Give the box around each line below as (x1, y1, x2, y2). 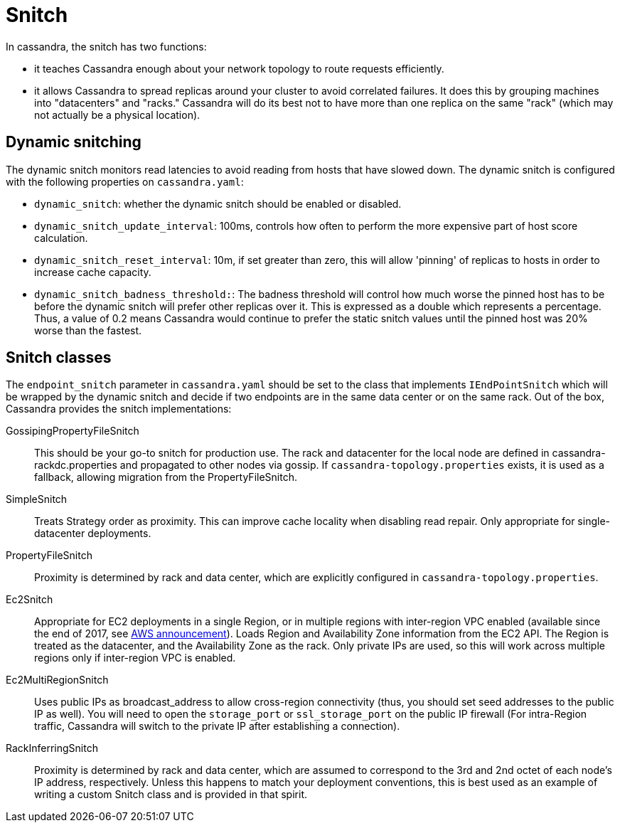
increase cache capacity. (34, 265, 151, 278)
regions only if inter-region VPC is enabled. (34, 652, 236, 664)
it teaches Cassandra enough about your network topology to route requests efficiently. (34, 62, 444, 75)
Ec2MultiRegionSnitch (6, 674, 109, 686)
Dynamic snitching (6, 133, 141, 152)
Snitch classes (6, 349, 112, 367)
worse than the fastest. (34, 324, 142, 336)
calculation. (34, 231, 88, 244)
